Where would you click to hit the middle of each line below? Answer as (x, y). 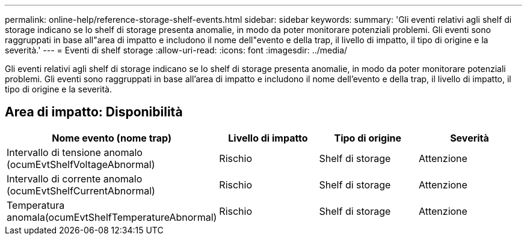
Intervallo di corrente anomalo (75, 178)
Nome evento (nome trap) (112, 138)
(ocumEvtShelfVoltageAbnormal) (81, 164)
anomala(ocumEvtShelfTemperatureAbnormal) (112, 217)
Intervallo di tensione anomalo (75, 152)
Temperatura (36, 205)
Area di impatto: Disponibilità (94, 112)
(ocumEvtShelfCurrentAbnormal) (81, 190)
